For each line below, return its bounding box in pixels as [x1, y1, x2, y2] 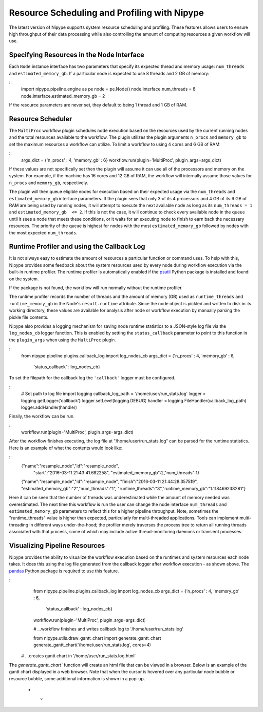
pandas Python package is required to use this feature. [9, 568, 119, 574]
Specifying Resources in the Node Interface [9, 51, 145, 59]
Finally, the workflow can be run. [9, 413, 75, 419]
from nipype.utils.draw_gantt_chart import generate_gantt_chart [33, 635, 161, 641]
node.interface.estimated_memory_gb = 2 [21, 93, 105, 99]
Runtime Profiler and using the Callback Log [9, 242, 146, 251]
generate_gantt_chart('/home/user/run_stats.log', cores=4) [33, 642, 151, 648]
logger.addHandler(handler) [21, 404, 77, 410]
